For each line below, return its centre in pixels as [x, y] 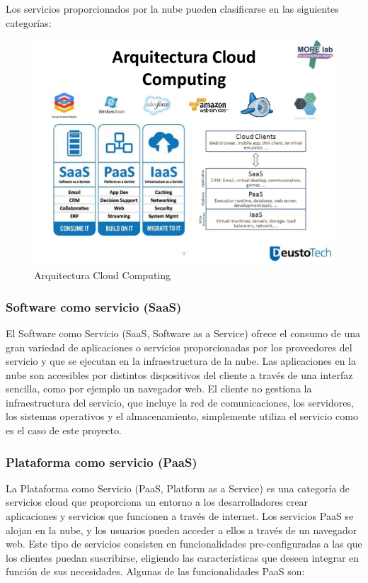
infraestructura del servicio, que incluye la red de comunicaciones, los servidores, [180, 402]
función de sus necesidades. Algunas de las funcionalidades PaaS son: [155, 571]
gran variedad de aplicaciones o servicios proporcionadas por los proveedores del [179, 347]
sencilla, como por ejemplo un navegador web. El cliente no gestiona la [159, 389]
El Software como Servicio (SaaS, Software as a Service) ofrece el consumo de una [183, 333]
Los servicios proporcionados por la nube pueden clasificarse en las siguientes [172, 9]
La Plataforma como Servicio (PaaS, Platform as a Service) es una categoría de [178, 488]
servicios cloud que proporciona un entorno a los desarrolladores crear [157, 502]
